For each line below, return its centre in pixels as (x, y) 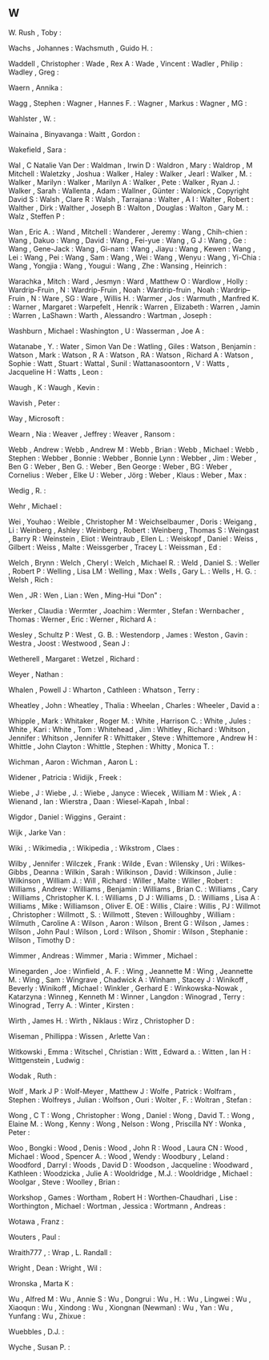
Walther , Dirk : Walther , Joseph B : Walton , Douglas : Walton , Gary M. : (128, 207)
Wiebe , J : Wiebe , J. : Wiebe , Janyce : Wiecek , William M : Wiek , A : (125, 793)
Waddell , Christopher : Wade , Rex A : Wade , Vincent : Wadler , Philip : (126, 63)
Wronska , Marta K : (41, 1283)
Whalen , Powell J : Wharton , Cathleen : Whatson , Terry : (104, 690)
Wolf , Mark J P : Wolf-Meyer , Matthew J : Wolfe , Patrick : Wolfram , (122, 1091)
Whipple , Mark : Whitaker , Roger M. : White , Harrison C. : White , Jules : (129, 721)
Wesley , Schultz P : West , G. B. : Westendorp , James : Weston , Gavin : (128, 634)
